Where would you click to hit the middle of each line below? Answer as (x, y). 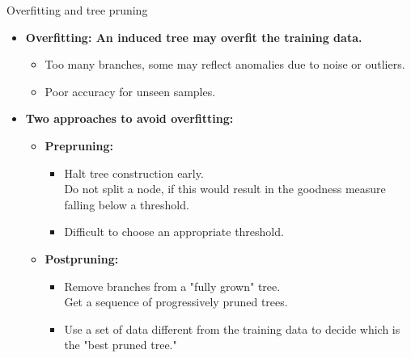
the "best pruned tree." (121, 345)
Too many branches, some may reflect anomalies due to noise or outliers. (225, 64)
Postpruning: (82, 258)
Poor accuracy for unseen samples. (130, 91)
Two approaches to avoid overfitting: (129, 118)
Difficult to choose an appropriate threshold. (174, 232)
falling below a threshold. (127, 204)
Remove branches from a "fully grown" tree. (172, 286)
